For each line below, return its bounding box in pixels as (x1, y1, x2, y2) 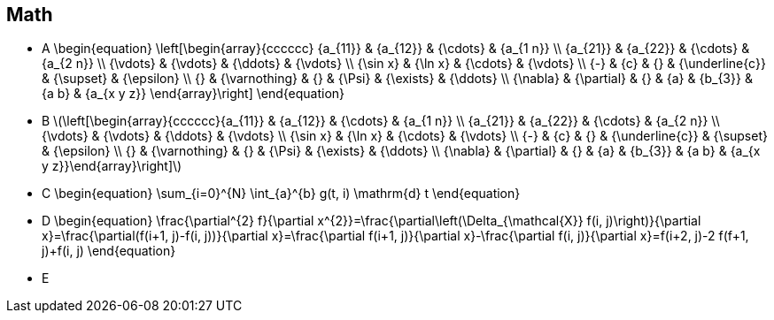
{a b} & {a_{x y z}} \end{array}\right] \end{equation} (42, 86, 345, 102)
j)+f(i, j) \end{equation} (42, 243, 176, 259)
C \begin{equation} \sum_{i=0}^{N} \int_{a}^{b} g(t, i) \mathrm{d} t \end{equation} (42, 186, 521, 202)
